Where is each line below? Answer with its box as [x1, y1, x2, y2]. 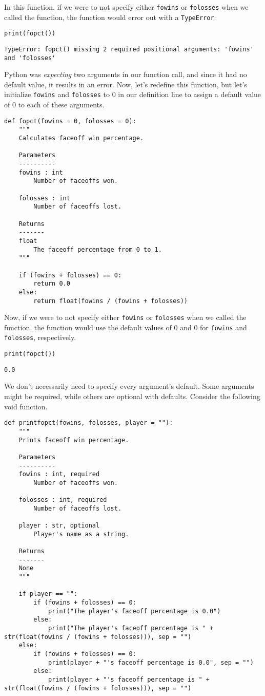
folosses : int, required [18, 496, 107, 504]
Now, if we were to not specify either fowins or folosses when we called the [4, 312, 247, 323]
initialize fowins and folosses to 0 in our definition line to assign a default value [4, 89, 261, 100]
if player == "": [18, 590, 78, 598]
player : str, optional [18, 522, 100, 530]
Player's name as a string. [33, 530, 129, 538]
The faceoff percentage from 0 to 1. [33, 246, 162, 253]
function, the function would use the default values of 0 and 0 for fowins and [4, 322, 247, 332]
